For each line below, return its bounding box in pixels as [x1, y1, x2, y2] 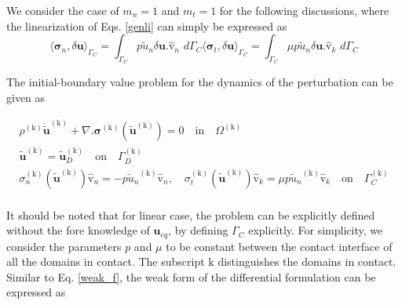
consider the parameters [6, 238, 122, 254]
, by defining [168, 222, 228, 238]
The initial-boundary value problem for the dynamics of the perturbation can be [6, 74, 393, 90]
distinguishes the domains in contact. [217, 253, 397, 270]
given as [6, 89, 46, 105]
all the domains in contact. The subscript [6, 253, 205, 270]
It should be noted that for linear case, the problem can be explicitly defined [6, 206, 375, 223]
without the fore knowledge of [6, 222, 150, 238]
